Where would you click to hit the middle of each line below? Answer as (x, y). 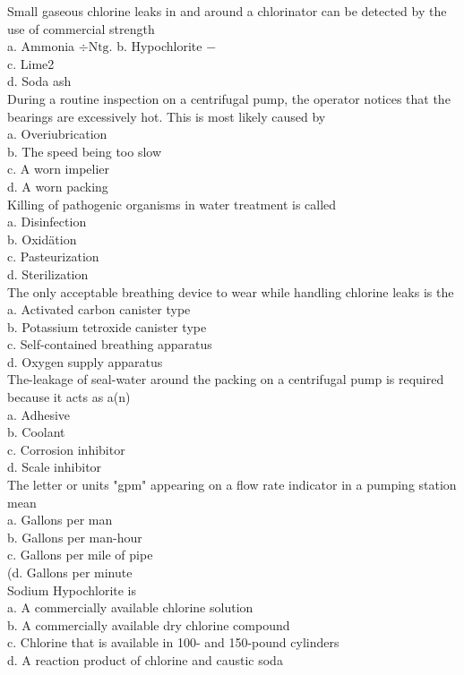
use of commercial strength (81, 28)
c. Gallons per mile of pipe (80, 555)
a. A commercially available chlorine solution (130, 607)
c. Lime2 (31, 63)
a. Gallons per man (60, 520)
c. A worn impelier (59, 169)
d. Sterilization (48, 273)
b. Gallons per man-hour (75, 537)
